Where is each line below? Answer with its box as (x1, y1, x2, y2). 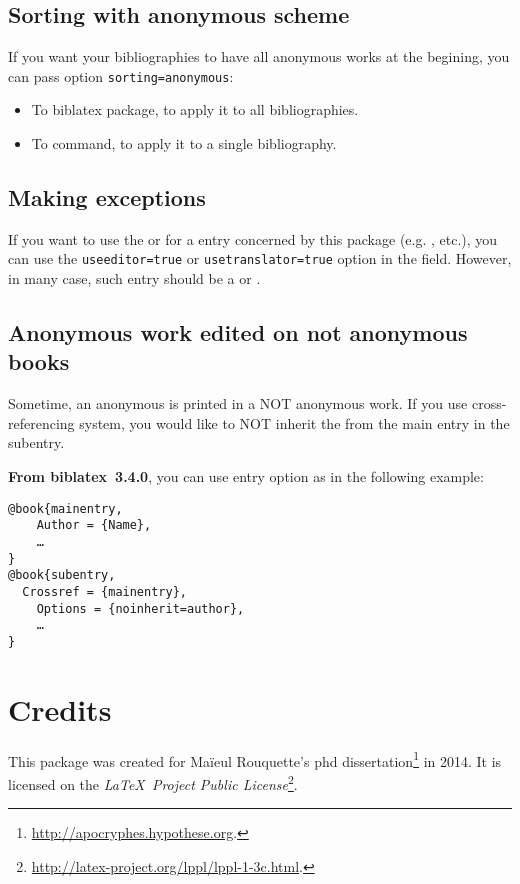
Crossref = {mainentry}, (22, 584, 187, 599)
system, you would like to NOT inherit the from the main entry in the (79, 412, 510, 433)
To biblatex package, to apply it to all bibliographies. (31, 99, 359, 120)
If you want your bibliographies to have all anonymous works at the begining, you (8, 46, 510, 67)
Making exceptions (8, 182, 206, 213)
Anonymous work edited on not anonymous (8, 317, 468, 348)
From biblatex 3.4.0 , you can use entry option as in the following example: (8, 466, 484, 487)
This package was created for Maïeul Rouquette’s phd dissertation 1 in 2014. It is (8, 747, 502, 771)
